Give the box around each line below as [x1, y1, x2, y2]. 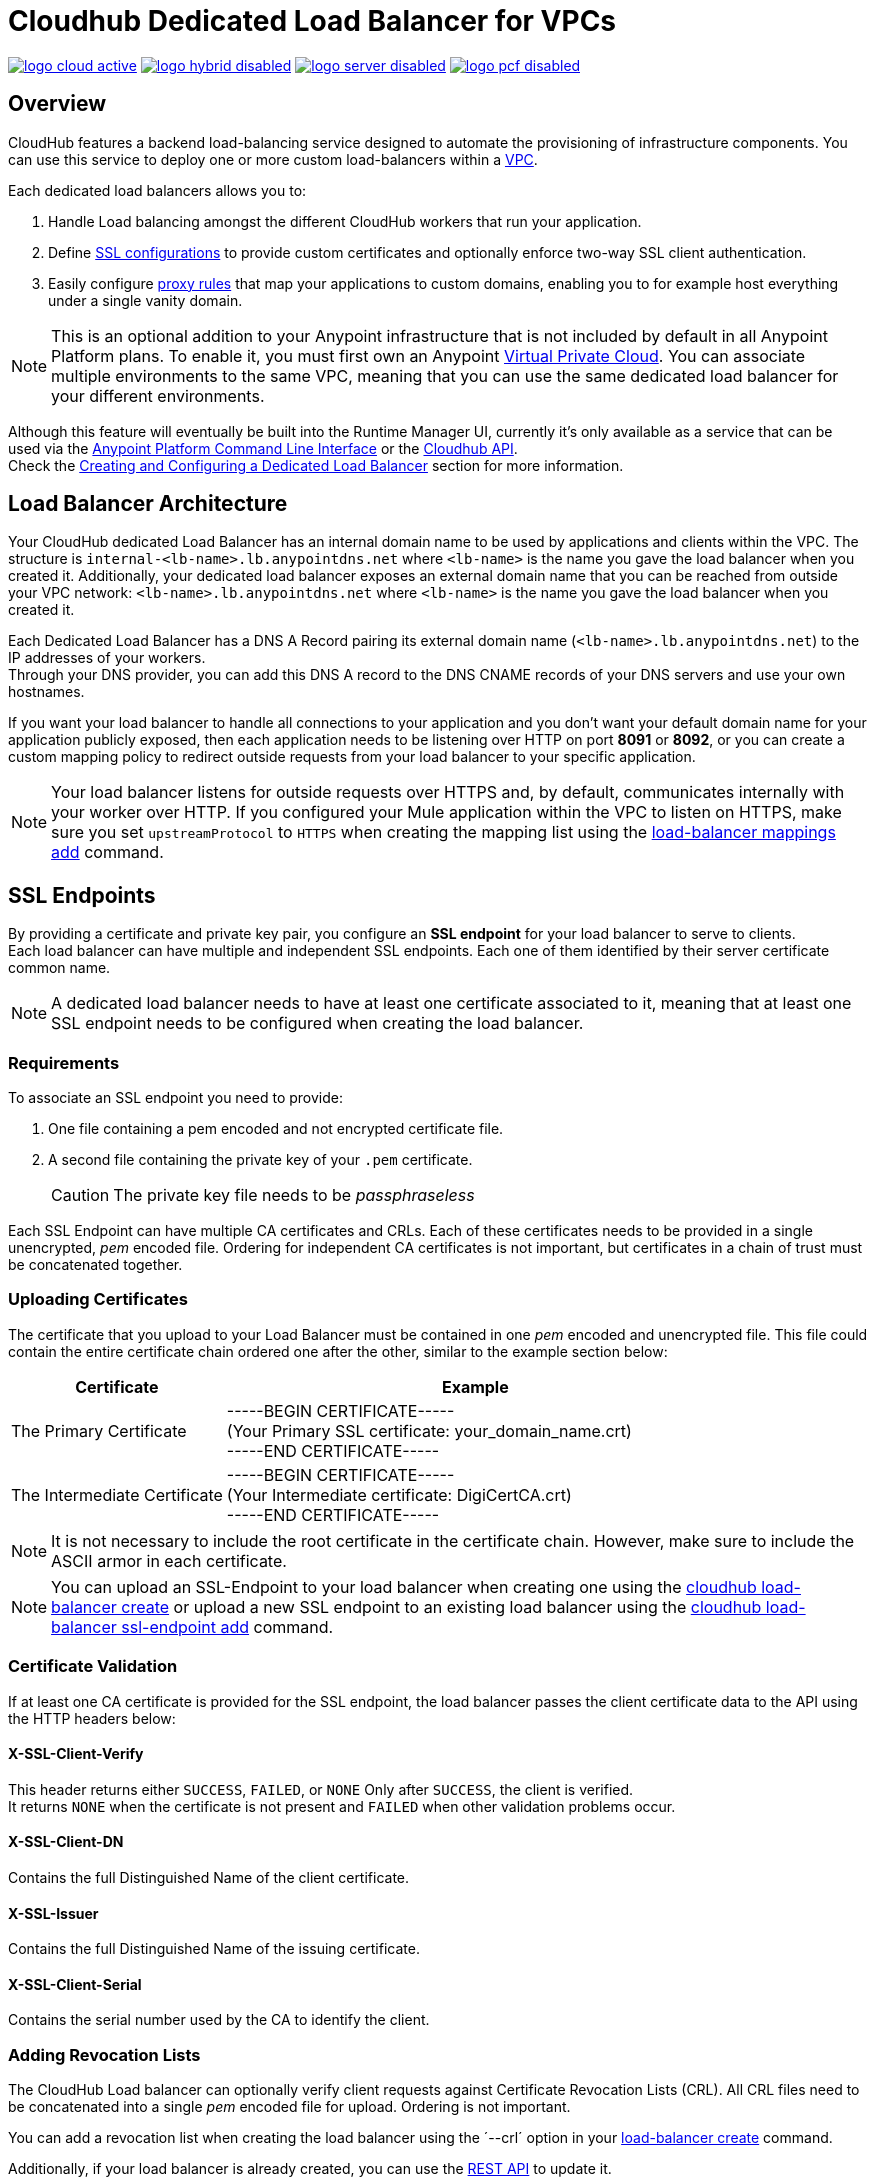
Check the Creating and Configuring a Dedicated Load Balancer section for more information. [8, 456, 624, 474]
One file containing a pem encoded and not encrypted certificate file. [48, 1120, 504, 1138]
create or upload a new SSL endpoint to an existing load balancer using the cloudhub [121, 1596, 762, 1617]
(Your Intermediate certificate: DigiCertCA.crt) [226, 1484, 572, 1505]
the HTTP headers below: [8, 1709, 176, 1727]
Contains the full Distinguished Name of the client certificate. [8, 1868, 410, 1886]
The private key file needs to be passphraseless [113, 1185, 475, 1206]
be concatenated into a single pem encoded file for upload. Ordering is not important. [8, 2098, 571, 2116]
